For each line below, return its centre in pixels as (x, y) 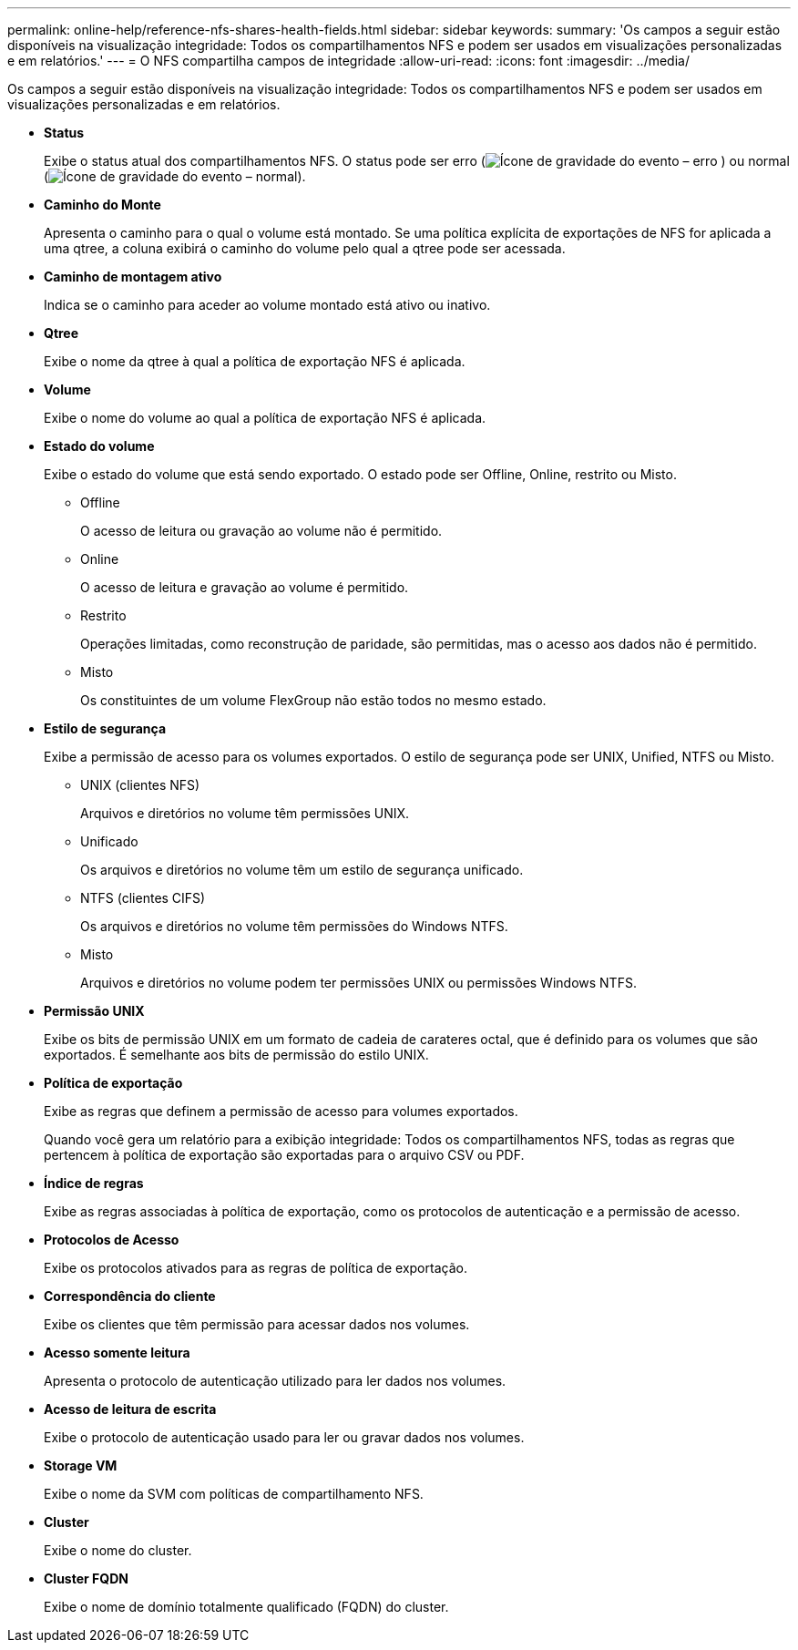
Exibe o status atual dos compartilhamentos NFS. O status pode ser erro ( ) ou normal (417, 161)
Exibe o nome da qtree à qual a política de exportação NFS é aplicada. (255, 361)
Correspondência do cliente (130, 1296)
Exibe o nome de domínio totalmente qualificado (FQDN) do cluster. (246, 1607)
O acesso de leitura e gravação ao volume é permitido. (245, 587)
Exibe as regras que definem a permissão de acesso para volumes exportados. (281, 1111)
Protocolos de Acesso (112, 1240)
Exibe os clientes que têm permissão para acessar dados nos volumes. (257, 1324)
